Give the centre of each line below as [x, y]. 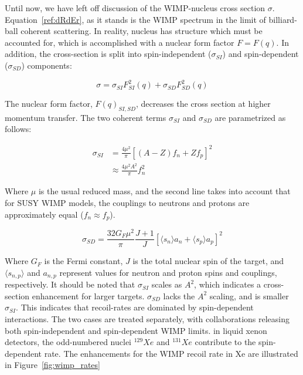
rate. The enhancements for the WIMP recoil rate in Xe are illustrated [171, 353]
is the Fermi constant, [84, 261]
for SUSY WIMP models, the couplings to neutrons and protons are [127, 202]
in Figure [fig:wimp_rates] [52, 365]
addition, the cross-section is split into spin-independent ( [108, 54]
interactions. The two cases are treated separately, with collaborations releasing [147, 318]
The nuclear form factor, [49, 104]
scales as [167, 284]
